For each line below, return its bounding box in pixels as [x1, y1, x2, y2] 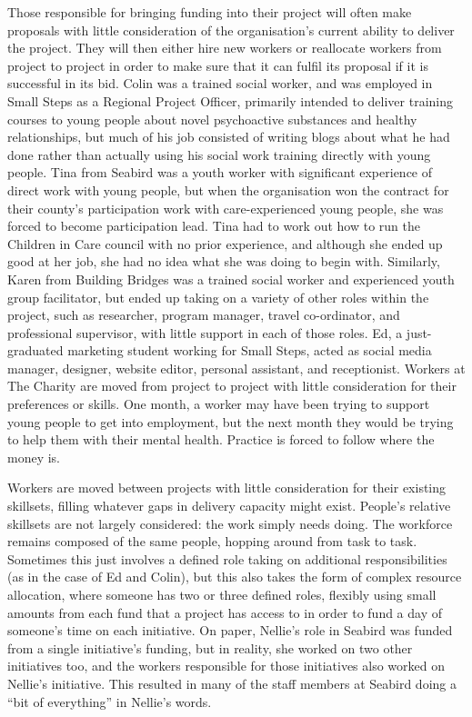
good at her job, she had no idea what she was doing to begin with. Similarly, [7, 252, 440, 271]
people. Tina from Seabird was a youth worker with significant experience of [7, 163, 433, 182]
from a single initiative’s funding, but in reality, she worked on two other [7, 638, 413, 657]
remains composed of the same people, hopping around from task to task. [7, 532, 417, 551]
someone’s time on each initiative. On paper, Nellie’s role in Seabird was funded [7, 621, 453, 640]
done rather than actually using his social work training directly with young [7, 144, 431, 164]
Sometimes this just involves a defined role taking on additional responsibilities [7, 549, 447, 568]
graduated [7, 341, 64, 360]
